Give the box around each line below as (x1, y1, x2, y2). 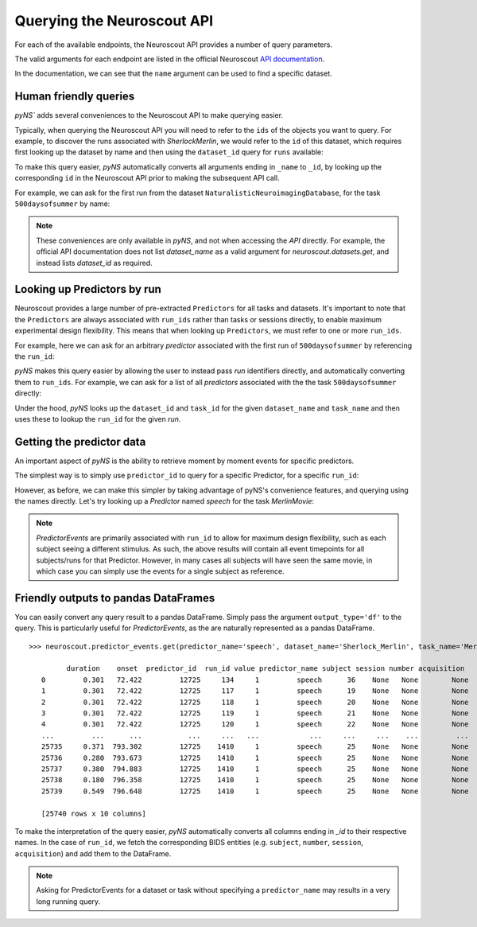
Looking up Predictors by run (14, 282, 162, 296)
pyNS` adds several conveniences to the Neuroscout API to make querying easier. (14, 111, 284, 120)
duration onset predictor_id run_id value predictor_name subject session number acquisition (66, 664, 465, 673)
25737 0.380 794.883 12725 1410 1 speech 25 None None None (41, 764, 469, 773)
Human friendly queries (14, 90, 135, 103)
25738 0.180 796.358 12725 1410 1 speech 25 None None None (41, 776, 469, 785)
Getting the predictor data (14, 434, 146, 449)
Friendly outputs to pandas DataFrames (14, 591, 215, 605)
